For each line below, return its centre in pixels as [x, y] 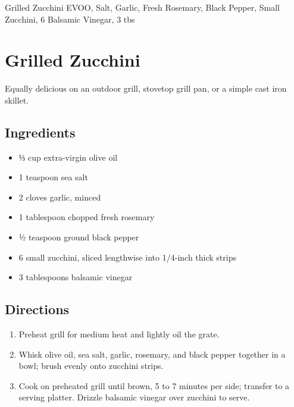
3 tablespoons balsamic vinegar [76, 277]
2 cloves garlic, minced [60, 197]
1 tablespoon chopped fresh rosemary [87, 217]
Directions [37, 309]
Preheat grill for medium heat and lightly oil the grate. [119, 334]
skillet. [17, 100]
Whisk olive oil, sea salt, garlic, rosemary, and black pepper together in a [152, 354]
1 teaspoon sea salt [53, 177]
